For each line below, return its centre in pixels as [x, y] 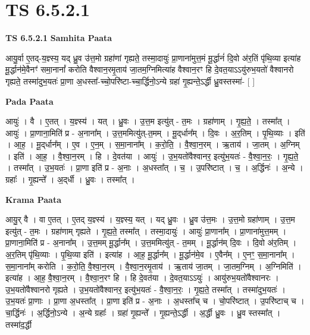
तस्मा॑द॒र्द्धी [19, 324]
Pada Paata [29, 101]
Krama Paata [33, 199]
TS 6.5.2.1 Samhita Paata [59, 38]
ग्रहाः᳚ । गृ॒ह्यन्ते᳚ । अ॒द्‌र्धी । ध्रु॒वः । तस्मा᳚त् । [70, 179]
